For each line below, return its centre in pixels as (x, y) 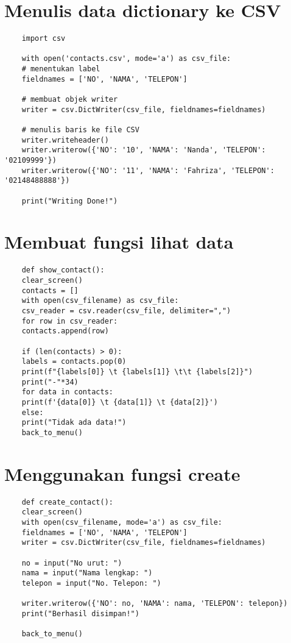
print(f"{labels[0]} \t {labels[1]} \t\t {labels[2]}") (137, 371)
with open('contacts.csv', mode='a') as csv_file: (126, 59)
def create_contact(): (67, 502)
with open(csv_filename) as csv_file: (100, 301)
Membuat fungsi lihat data (119, 242)
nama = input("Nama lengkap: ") (87, 573)
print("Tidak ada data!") (74, 423)
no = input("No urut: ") (72, 563)
